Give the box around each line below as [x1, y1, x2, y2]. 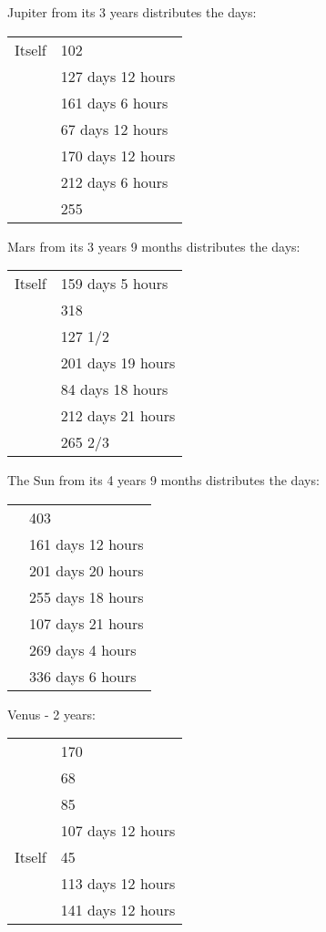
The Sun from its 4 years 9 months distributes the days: [7, 471, 320, 490]
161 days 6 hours [60, 91, 168, 113]
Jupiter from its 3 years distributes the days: [7, 3, 257, 21]
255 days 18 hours [29, 585, 144, 607]
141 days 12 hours [60, 899, 176, 921]
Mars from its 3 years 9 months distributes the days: [7, 236, 301, 255]
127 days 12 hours [60, 65, 176, 87]
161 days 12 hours [29, 533, 144, 554]
